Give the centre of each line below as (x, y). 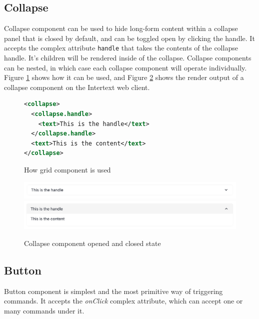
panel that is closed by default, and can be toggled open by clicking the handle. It (129, 38)
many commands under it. (44, 310)
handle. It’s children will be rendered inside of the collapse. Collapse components (128, 58)
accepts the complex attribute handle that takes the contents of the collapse (121, 48)
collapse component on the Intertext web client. (77, 87)
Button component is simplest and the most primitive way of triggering (113, 291)
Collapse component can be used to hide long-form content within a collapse (121, 28)
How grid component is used (67, 169)
